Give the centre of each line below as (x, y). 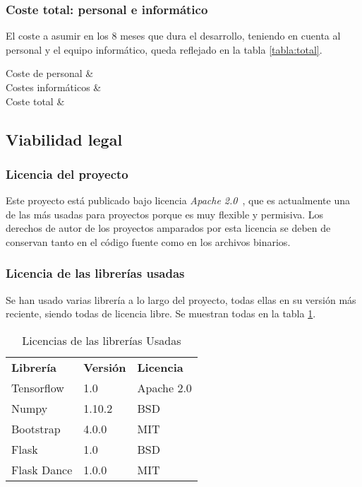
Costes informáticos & (54, 87)
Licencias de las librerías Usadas (102, 340)
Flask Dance (42, 469)
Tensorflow (38, 387)
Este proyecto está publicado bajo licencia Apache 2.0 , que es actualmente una (178, 200)
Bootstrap (36, 428)
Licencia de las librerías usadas (95, 273)
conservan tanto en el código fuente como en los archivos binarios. (148, 241)
